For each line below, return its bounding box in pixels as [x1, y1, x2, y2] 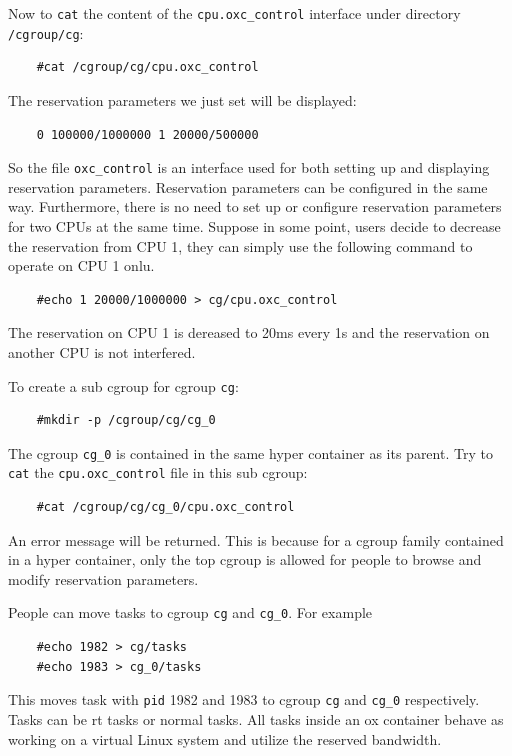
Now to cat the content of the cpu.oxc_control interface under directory [8, 3, 461, 23]
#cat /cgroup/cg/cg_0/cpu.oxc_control [36, 500, 295, 515]
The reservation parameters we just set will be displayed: [8, 89, 357, 110]
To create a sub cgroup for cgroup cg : [8, 375, 239, 396]
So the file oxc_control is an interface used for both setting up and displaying [8, 157, 490, 178]
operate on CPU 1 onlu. [8, 255, 155, 276]
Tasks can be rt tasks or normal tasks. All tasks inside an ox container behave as [8, 708, 504, 729]
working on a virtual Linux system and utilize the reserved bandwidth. [8, 728, 442, 749]
